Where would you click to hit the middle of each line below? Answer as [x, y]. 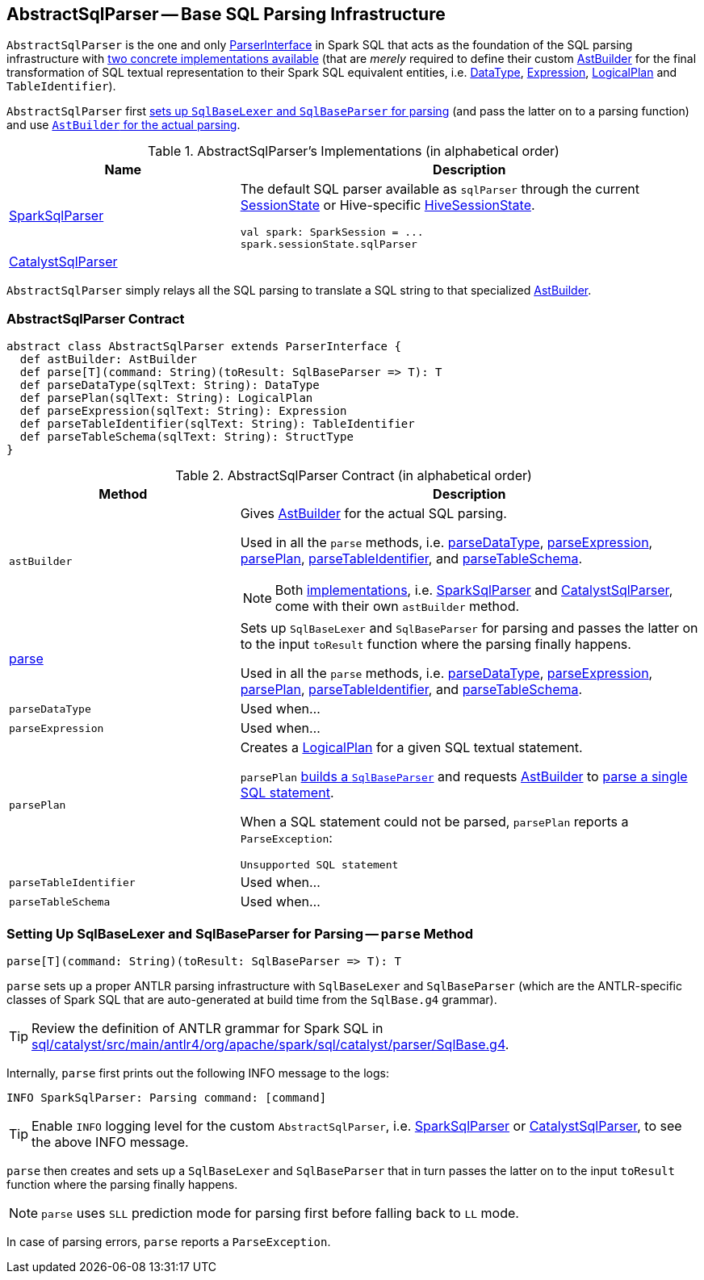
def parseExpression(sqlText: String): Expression [183, 411]
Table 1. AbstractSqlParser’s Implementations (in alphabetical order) [354, 151]
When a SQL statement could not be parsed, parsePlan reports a [434, 822]
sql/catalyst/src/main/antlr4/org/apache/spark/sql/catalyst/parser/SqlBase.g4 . [270, 1044]
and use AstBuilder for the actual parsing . [124, 125]
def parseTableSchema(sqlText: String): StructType [186, 437]
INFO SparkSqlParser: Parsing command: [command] [167, 1097]
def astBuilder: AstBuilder [109, 360]
